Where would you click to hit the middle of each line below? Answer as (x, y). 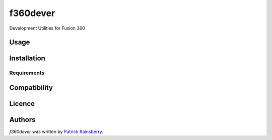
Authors (22, 120)
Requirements (27, 73)
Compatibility (31, 88)
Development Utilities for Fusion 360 (47, 28)
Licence (22, 104)
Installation (27, 58)
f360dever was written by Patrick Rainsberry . (56, 132)
